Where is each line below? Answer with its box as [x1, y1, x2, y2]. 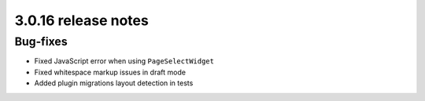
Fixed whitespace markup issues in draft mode [34, 67, 187, 77]
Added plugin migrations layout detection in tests [34, 78, 194, 88]
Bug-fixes [14, 34, 68, 49]
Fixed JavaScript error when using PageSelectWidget [34, 56, 214, 66]
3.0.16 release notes [14, 12, 149, 29]
